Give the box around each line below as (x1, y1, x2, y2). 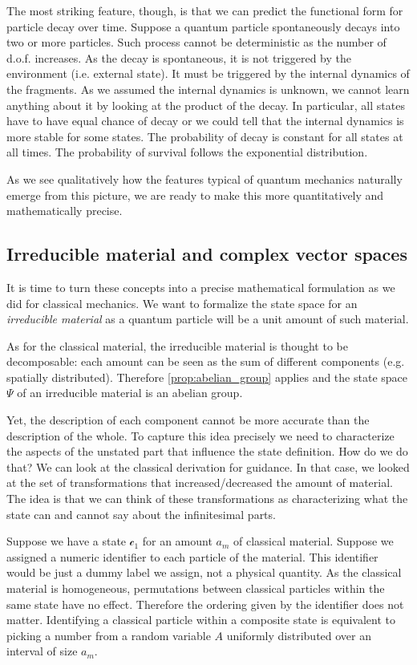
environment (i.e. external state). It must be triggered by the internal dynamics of (6, 65, 410, 82)
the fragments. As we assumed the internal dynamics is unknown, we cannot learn (6, 80, 410, 97)
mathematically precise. (6, 202, 123, 219)
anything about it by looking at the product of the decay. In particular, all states (6, 96, 405, 113)
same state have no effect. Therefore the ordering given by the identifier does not (6, 595, 404, 612)
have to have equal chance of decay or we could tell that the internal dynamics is (6, 112, 404, 129)
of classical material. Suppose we (233, 533, 394, 549)
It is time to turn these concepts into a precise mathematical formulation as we (6, 278, 395, 295)
